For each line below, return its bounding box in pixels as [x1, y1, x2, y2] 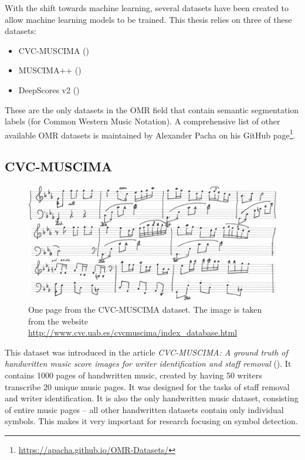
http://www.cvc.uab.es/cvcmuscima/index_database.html [28, 326, 238, 339]
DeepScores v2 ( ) [18, 83, 80, 96]
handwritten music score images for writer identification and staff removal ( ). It [5, 357, 292, 370]
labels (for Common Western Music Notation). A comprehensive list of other [5, 115, 280, 127]
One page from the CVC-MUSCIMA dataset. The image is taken [28, 303, 262, 316]
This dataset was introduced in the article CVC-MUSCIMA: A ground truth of [5, 346, 288, 358]
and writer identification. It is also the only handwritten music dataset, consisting [5, 392, 299, 404]
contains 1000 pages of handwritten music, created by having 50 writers [5, 369, 262, 381]
